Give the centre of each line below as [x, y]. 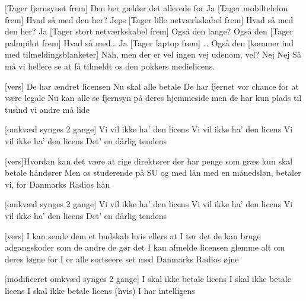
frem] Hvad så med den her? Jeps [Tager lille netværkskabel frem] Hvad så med [149, 19]
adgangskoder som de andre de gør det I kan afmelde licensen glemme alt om [145, 247]
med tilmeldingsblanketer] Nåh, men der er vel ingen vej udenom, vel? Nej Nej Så [153, 54]
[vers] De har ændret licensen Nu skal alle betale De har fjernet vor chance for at [152, 86]
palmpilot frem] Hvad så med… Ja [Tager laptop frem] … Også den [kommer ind [149, 42]
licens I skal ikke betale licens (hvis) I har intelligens [100, 290]
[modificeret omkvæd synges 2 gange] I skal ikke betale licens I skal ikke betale [148, 279]
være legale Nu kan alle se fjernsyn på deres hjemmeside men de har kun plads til [153, 98]
